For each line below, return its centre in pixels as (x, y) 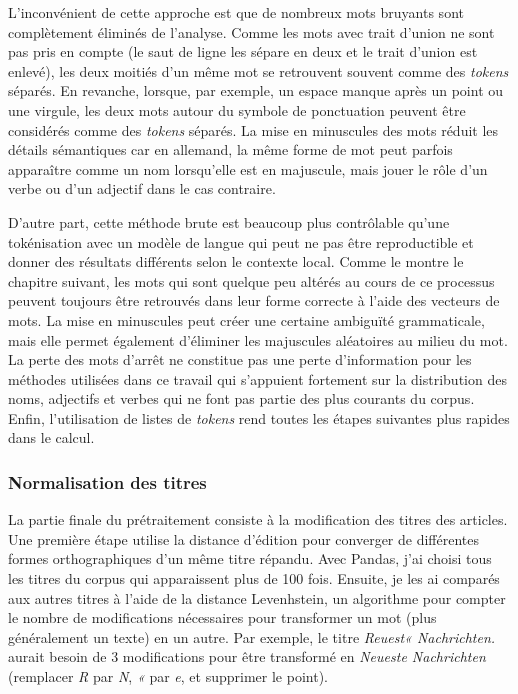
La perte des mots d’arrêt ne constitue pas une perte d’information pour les (240, 359)
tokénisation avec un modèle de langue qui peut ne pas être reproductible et (241, 241)
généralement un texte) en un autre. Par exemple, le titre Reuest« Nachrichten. (252, 636)
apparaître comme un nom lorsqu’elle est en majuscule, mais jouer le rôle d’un (248, 168)
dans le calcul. (51, 437)
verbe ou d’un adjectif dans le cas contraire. (142, 188)
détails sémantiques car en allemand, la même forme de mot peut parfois (230, 149)
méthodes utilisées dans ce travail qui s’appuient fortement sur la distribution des (257, 378)
